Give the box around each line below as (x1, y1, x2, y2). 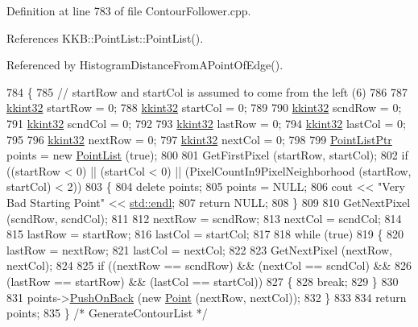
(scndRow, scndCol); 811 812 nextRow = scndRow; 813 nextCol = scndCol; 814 (6, 209, 402, 226)
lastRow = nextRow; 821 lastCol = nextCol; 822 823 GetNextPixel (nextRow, (6, 241, 392, 258)
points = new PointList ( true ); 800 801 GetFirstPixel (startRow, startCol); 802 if (6, 147, 408, 163)
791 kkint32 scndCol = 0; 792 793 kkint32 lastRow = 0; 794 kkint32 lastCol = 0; (6, 114, 406, 131)
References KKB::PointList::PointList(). (6, 29, 204, 46)
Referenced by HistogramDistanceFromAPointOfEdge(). (6, 56, 283, 73)
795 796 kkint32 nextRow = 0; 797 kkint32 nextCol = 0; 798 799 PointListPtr (6, 130, 392, 147)
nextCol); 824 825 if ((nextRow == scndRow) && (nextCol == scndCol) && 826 (6, 257, 412, 274)
